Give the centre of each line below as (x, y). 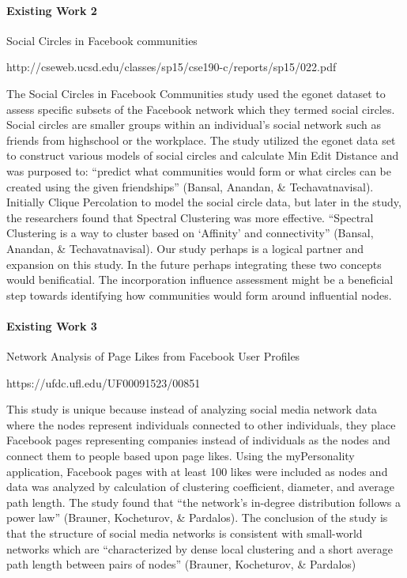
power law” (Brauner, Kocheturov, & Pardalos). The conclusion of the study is (197, 518)
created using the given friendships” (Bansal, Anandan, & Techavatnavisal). (190, 186)
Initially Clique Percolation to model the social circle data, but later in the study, (204, 202)
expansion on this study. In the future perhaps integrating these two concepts (194, 264)
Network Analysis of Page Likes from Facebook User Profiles (153, 356)
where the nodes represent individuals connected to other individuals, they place (201, 424)
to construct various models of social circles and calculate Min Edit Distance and (203, 155)
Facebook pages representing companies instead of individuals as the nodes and (198, 440)
